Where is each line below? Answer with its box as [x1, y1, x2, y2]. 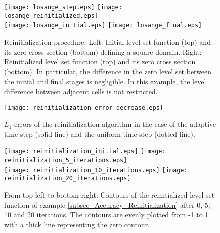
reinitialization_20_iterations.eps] [4, 175, 131, 182]
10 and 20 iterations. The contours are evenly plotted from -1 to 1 [4, 209, 209, 220]
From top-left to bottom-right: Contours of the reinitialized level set [4, 189, 215, 200]
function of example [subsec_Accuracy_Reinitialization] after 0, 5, [4, 199, 210, 210]
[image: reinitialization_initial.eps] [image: [4, 148, 166, 156]
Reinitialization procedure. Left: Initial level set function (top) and [4, 36, 211, 47]
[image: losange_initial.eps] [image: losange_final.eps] [4, 22, 202, 29]
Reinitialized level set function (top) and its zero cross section [4, 56, 196, 67]
